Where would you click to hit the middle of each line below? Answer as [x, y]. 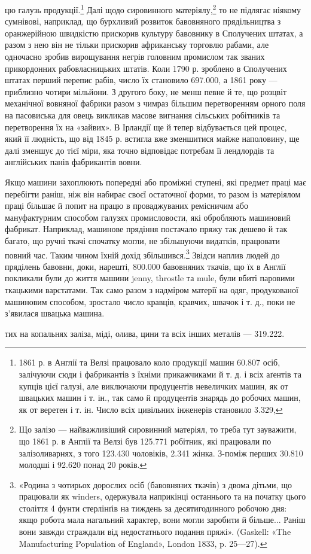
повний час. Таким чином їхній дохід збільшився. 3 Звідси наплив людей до [142, 254]
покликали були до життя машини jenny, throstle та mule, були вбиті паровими [150, 278]
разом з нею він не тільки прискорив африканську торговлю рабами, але [137, 45]
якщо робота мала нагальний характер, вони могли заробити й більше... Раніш [162, 520]
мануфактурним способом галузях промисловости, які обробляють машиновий [148, 217]
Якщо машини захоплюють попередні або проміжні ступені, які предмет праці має [155, 182]
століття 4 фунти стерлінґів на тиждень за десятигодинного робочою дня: [153, 508]
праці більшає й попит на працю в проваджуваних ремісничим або [126, 206]
